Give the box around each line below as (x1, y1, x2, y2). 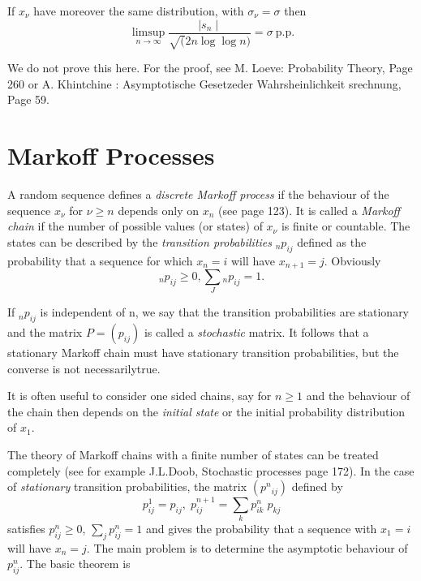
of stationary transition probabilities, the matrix (7, 478, 247, 495)
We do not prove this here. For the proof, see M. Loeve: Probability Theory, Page (7, 59, 413, 76)
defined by (291, 478, 343, 495)
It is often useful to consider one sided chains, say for (7, 387, 272, 404)
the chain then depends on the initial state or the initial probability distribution (7, 402, 406, 420)
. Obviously (324, 252, 381, 269)
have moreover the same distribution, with (33, 2, 244, 19)
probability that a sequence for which (7, 252, 193, 269)
